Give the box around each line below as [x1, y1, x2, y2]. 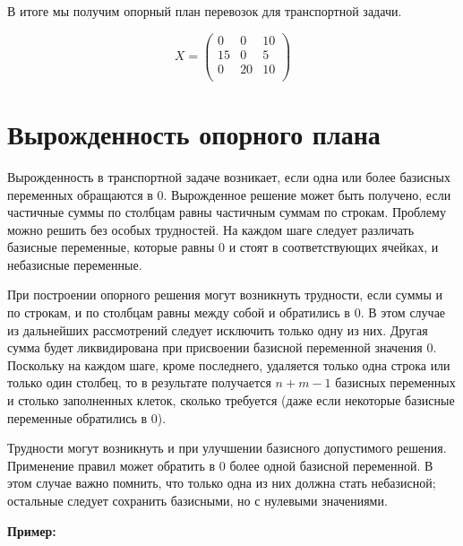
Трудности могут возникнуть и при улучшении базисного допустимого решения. [7, 438, 447, 457]
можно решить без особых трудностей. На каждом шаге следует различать [7, 220, 415, 238]
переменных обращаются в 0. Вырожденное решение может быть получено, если [7, 185, 451, 204]
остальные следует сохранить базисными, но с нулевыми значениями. [7, 491, 388, 509]
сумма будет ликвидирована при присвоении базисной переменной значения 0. [7, 338, 437, 357]
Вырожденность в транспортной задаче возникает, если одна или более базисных [7, 167, 450, 186]
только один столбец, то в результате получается [7, 373, 271, 392]
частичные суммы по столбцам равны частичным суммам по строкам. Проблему [7, 203, 446, 221]
